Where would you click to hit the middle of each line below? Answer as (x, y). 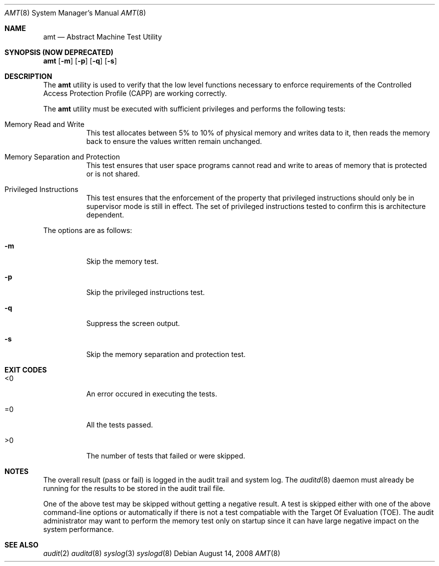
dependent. (105, 215)
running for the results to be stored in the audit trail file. (134, 488)
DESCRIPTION (29, 76)
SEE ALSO (22, 545)
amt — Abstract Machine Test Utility (103, 37)
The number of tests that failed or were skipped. (166, 456)
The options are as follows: (88, 230)
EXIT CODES (26, 370)
